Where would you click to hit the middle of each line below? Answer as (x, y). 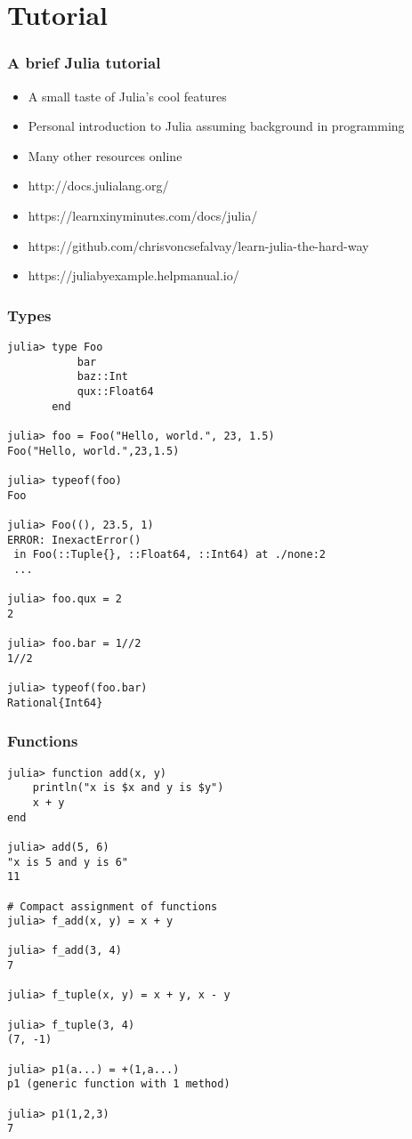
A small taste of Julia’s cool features (127, 96)
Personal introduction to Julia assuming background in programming (216, 126)
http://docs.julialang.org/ (98, 186)
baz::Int (103, 377)
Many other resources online (105, 155)
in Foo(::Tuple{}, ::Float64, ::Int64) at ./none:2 (170, 555)
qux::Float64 (115, 391)
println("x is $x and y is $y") (128, 788)
